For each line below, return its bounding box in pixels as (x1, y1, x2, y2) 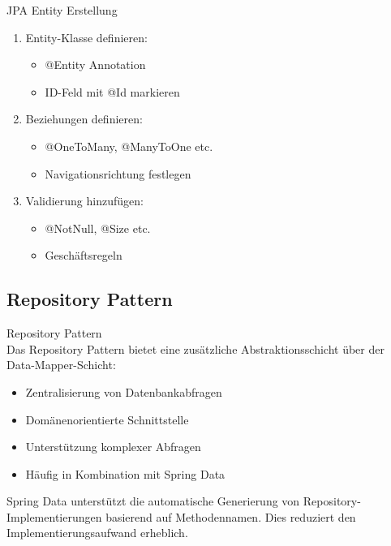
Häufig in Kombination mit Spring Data (25, 465, 226, 482)
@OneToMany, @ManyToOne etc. (45, 137, 213, 154)
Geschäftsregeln (45, 247, 122, 264)
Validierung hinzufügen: (25, 192, 144, 209)
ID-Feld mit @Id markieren (45, 83, 180, 100)
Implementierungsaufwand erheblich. (6, 524, 188, 541)
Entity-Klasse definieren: (25, 28, 148, 45)
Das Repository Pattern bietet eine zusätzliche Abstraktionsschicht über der (6, 340, 385, 357)
